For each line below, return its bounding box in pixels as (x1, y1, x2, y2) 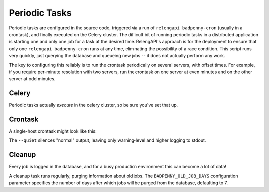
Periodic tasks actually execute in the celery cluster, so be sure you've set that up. (9, 102, 178, 108)
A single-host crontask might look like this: (9, 128, 97, 134)
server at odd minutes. (9, 76, 56, 82)
